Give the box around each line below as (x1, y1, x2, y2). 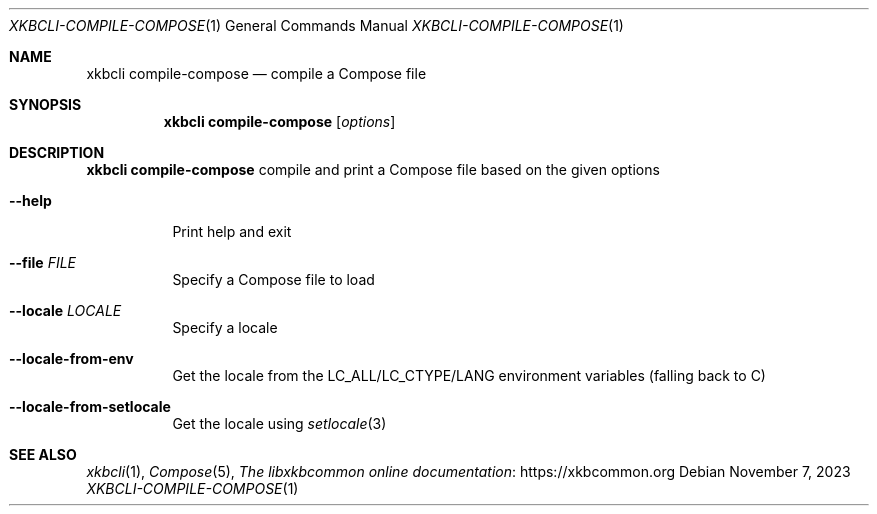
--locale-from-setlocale (9, 398, 171, 415)
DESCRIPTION (9, 144, 105, 161)
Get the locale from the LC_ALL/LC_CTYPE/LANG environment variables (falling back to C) (172, 367, 766, 384)
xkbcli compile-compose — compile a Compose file (86, 65, 427, 82)
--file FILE (9, 254, 77, 271)
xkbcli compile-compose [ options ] (163, 113, 396, 130)
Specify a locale (172, 319, 278, 336)
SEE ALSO (9, 446, 77, 463)
